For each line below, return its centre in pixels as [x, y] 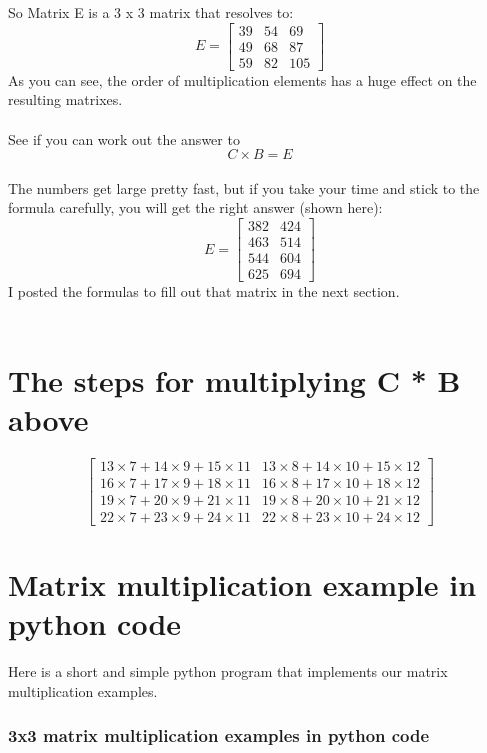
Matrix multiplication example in [242, 583]
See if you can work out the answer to [124, 138]
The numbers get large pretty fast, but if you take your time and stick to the [244, 187]
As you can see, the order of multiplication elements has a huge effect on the [242, 79]
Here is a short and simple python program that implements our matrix [228, 671]
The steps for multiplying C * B [234, 379]
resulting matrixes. [65, 99]
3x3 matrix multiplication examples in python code [219, 735]
